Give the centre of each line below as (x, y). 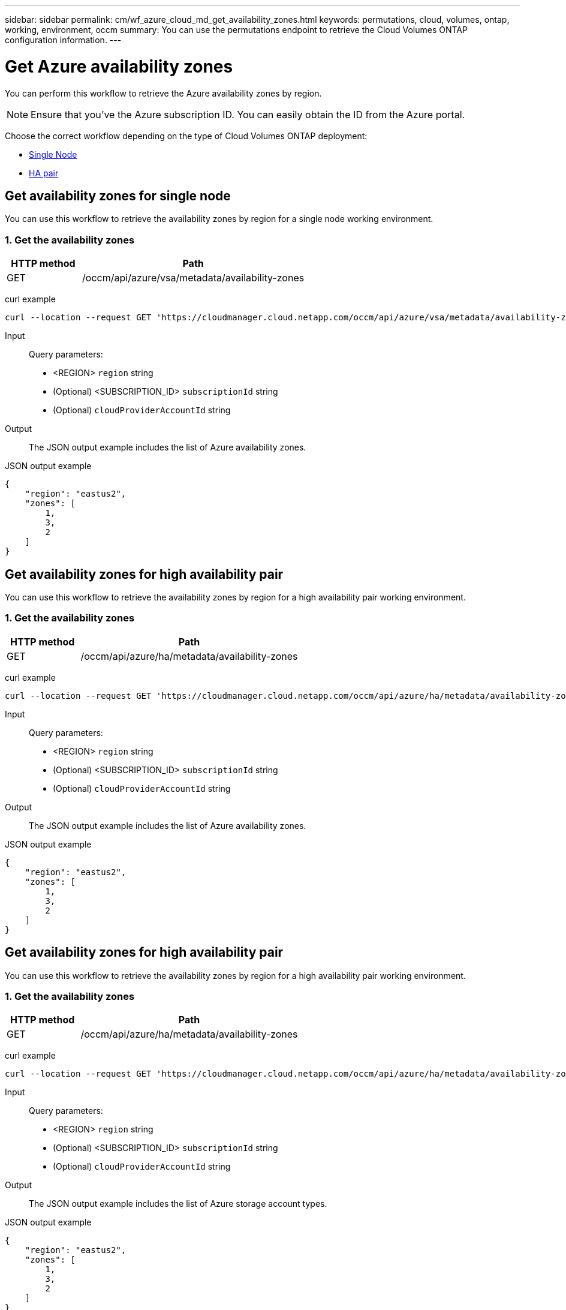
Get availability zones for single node (118, 196)
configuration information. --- (63, 40)
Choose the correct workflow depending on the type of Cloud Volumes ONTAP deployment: (186, 136)
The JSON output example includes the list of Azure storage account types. (178, 1204)
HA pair (44, 173)
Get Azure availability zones (119, 66)
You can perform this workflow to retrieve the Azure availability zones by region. (163, 93)
